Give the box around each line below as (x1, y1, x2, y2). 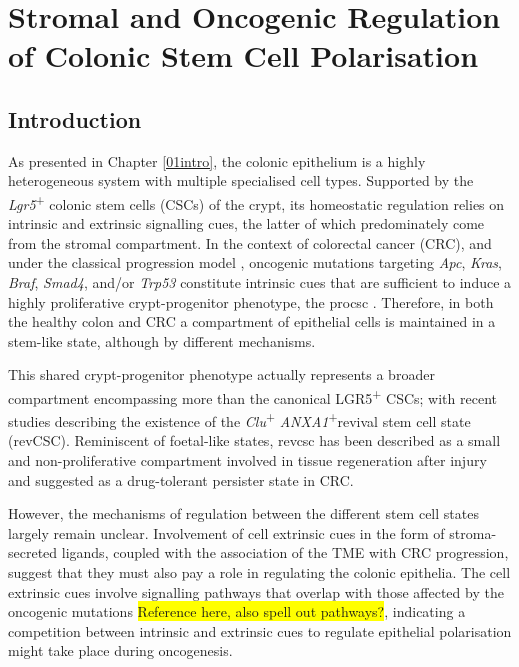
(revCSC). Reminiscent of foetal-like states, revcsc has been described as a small (8, 430, 501, 451)
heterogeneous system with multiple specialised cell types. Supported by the (8, 170, 474, 191)
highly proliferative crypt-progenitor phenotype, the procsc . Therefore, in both (8, 291, 494, 312)
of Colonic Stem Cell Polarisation (8, 35, 479, 76)
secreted (8, 542, 58, 563)
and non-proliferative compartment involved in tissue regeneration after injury (8, 450, 487, 471)
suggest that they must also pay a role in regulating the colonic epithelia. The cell (8, 562, 511, 583)
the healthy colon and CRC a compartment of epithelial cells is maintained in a (8, 311, 496, 332)
